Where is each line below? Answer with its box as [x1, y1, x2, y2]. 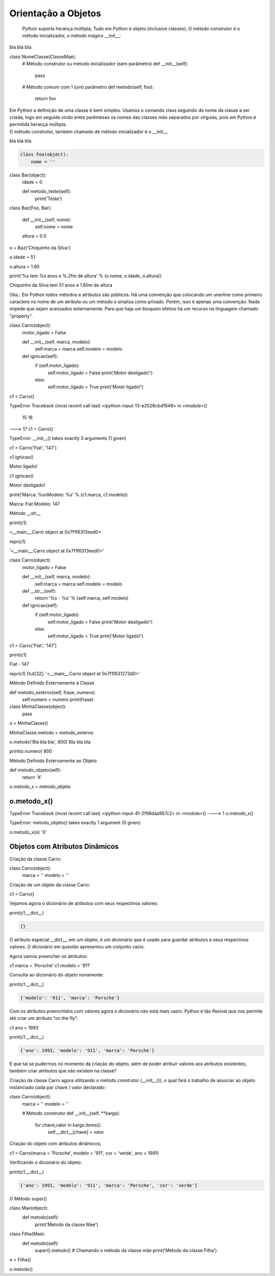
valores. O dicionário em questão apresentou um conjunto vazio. [9, 944, 145, 950]
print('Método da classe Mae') [35, 1221, 99, 1228]
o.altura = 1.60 [9, 263, 40, 269]
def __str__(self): [22, 587, 57, 594]
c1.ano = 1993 [9, 1024, 39, 1030]
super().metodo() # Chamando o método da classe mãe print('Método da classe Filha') [35, 1247, 217, 1253]
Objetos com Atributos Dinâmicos [9, 842, 119, 851]
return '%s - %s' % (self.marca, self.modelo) [35, 595, 129, 601]
